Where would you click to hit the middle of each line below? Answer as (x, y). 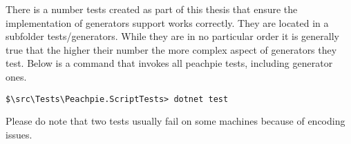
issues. (19, 134)
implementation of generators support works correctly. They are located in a (167, 22)
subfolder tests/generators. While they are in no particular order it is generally (172, 36)
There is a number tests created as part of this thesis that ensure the (152, 9)
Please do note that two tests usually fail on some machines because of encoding (175, 121)
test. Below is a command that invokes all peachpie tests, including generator (169, 63)
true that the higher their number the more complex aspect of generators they (171, 49)
